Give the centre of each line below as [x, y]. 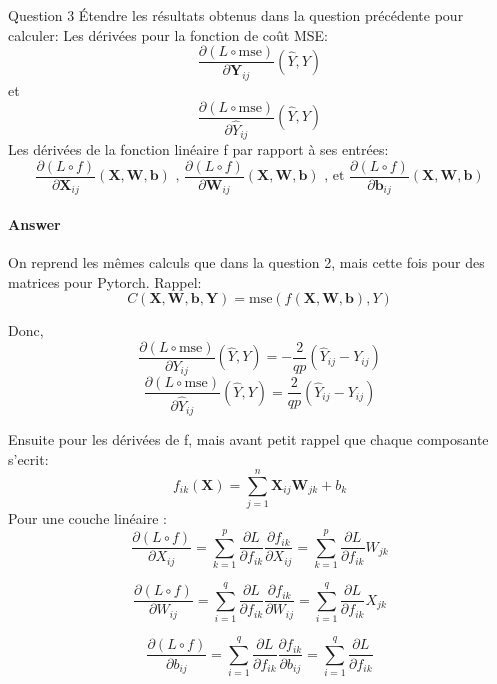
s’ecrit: [28, 458]
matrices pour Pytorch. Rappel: [105, 281]
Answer [34, 223]
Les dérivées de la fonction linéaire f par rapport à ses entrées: [198, 149]
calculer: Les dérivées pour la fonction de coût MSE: [168, 34]
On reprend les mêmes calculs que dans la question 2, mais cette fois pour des [246, 262]
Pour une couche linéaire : [87, 518]
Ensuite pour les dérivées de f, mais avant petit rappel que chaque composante [248, 439]
